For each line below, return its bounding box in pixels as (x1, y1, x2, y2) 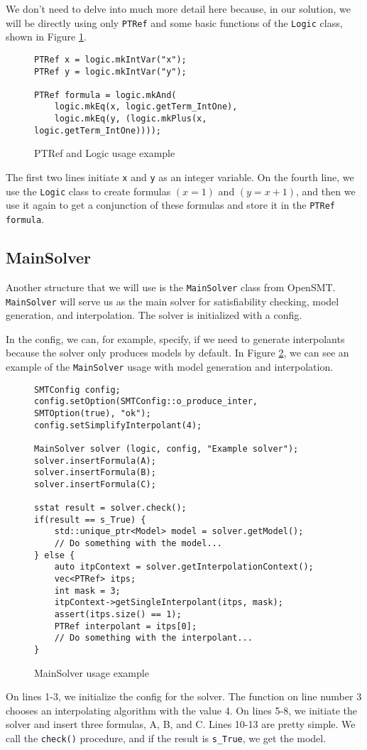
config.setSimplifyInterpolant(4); (34, 420, 202, 430)
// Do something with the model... (54, 538, 222, 549)
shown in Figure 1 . (6, 29, 87, 44)
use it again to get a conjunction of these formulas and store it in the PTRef (6, 197, 335, 212)
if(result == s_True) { (34, 514, 146, 525)
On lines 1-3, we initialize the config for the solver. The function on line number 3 (6, 689, 362, 704)
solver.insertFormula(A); (34, 455, 156, 466)
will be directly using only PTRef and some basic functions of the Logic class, (6, 15, 343, 30)
